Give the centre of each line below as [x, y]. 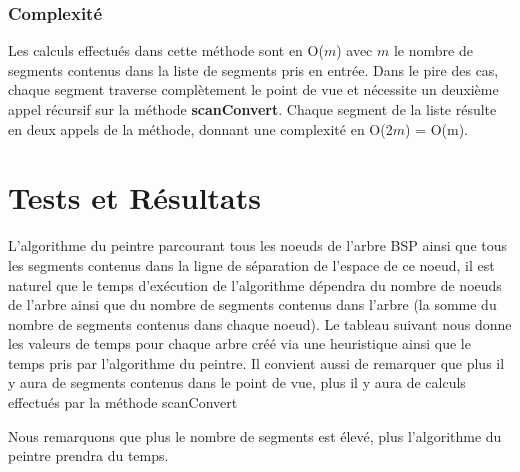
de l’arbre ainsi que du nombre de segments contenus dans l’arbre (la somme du [252, 304]
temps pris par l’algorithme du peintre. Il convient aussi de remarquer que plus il [256, 362]
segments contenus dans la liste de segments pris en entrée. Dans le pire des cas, [253, 69]
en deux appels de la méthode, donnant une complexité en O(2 [200, 128]
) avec [354, 50]
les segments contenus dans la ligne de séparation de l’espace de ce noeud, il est [251, 264]
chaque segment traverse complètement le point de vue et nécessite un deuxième [253, 89]
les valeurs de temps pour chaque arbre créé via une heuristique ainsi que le [239, 343]
